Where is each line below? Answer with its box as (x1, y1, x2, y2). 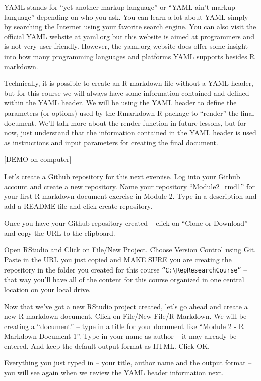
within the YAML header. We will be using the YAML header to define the (4, 97, 237, 108)
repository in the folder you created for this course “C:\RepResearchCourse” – (4, 264, 247, 275)
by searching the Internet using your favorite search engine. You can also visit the (4, 21, 256, 32)
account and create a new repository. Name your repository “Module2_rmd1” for (4, 181, 255, 191)
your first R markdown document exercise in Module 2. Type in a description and (4, 191, 257, 201)
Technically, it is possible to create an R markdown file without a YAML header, (4, 78, 254, 88)
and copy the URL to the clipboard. (4, 227, 115, 238)
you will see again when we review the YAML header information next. (4, 367, 224, 378)
